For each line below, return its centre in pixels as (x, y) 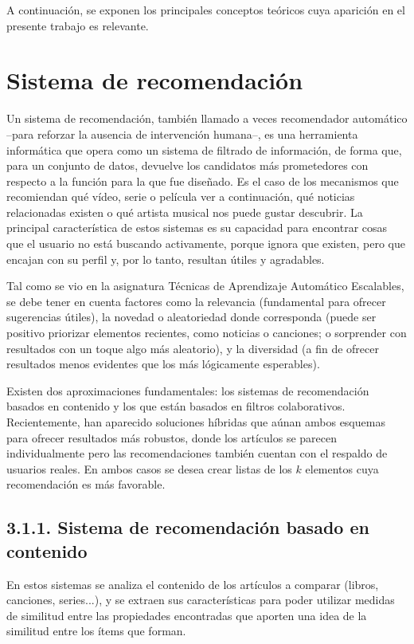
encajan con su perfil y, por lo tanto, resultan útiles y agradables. (166, 259)
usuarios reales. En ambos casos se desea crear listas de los (149, 468)
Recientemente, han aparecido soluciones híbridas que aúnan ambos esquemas (196, 422)
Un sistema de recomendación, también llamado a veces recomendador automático (207, 118)
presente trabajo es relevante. (78, 25)
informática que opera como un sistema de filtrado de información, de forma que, (204, 149)
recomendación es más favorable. (86, 484)
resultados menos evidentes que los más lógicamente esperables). (163, 364)
